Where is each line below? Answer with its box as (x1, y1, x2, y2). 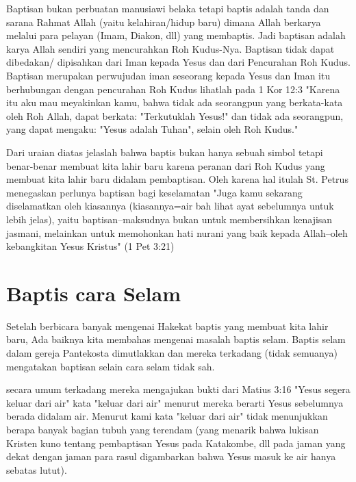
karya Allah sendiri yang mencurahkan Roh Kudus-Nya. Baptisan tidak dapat (6, 41, 335, 55)
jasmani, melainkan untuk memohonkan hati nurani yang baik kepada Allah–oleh (6, 225, 348, 240)
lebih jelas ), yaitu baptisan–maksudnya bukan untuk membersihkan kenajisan (6, 212, 333, 226)
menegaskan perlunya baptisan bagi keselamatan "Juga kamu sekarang (6, 185, 303, 199)
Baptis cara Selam (6, 279, 181, 307)
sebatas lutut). (6, 462, 67, 477)
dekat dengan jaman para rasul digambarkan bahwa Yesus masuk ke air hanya (6, 449, 336, 464)
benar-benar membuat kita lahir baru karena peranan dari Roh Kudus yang (6, 158, 325, 173)
